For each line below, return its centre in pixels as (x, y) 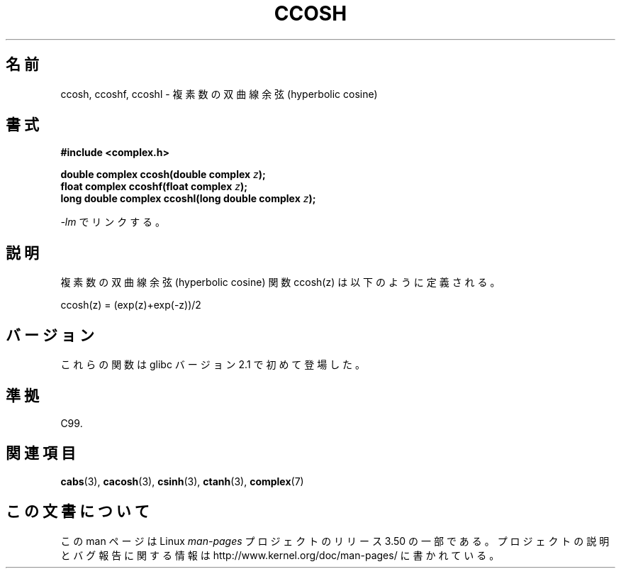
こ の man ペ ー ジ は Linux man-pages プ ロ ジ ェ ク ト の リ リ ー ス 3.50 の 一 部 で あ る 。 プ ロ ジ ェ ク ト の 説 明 (335, 541)
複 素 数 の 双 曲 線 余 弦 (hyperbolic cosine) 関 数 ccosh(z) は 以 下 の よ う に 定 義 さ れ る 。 (280, 282)
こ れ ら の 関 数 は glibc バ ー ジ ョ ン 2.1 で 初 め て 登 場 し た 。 (213, 365)
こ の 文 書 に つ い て (78, 512)
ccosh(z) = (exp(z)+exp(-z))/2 (131, 305)
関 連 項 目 (41, 453)
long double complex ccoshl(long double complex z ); (188, 199)
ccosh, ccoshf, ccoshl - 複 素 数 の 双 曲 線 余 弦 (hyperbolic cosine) (219, 94)
